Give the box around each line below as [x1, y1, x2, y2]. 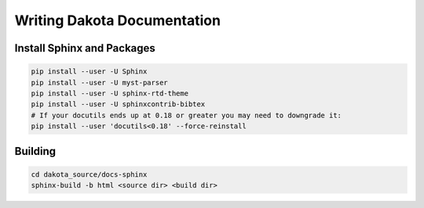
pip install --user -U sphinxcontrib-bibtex [31, 100, 206, 109]
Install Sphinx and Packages [14, 41, 156, 55]
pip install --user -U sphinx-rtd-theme [31, 88, 188, 98]
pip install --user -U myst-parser [31, 78, 168, 87]
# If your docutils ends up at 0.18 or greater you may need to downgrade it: [31, 110, 342, 120]
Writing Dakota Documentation [14, 12, 221, 29]
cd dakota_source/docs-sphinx [31, 170, 148, 179]
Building [14, 145, 57, 158]
